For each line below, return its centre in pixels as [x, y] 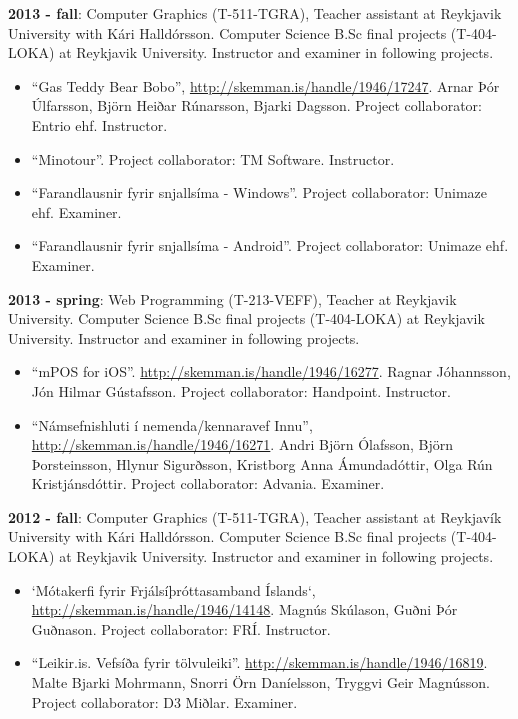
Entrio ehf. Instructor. [99, 124]
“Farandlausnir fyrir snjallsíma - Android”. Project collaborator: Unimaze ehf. [270, 245]
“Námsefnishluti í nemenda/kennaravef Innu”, [172, 424]
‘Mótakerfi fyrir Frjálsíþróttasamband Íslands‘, [173, 589]
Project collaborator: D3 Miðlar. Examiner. [164, 701]
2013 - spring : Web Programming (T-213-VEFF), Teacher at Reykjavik [232, 298]
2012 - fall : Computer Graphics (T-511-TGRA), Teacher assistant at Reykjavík [255, 516]
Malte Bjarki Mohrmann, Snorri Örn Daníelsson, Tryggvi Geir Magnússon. [260, 682]
